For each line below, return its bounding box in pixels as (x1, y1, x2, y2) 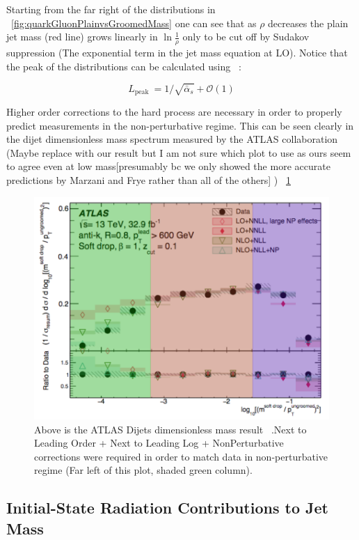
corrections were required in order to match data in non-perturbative (34, 449, 328, 463)
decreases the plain (268, 15, 349, 30)
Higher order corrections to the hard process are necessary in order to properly (6, 105, 342, 119)
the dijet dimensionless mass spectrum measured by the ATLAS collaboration (6, 132, 338, 146)
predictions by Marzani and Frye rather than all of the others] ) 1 (6, 173, 291, 187)
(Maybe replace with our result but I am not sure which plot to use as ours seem (6, 145, 351, 160)
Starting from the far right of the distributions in (6, 2, 216, 16)
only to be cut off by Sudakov (182, 29, 310, 44)
